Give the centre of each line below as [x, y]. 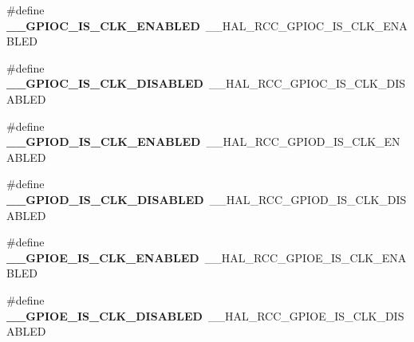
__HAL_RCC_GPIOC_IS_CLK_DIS [307, 83]
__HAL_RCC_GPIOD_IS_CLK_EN [303, 142]
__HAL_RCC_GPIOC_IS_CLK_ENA [306, 25]
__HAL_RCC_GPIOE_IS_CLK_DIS [306, 315]
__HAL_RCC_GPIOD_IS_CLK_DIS [308, 199]
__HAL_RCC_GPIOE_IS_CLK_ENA [306, 257]
